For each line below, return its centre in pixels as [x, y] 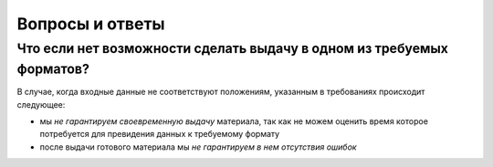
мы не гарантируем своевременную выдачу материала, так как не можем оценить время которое [234, 121]
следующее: [41, 104]
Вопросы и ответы [91, 24]
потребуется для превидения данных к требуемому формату [160, 134]
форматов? [53, 69]
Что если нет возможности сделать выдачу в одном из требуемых [233, 48]
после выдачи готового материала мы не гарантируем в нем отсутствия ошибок [198, 147]
